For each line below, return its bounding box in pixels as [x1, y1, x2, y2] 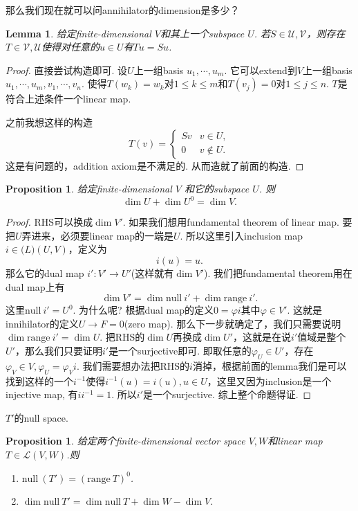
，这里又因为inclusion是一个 [207, 373, 332, 388]
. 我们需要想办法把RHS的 [76, 358, 190, 373]
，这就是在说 [233, 330, 292, 344]
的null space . [14, 410, 68, 424]
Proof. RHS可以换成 [6, 215, 93, 229]
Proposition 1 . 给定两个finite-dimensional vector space [6, 433, 245, 448]
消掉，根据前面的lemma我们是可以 [192, 358, 347, 373]
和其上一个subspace [160, 26, 245, 40]
